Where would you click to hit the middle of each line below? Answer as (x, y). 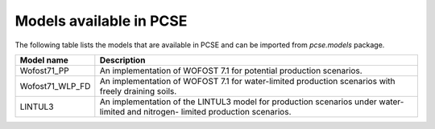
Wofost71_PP (44, 71)
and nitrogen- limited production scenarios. (209, 111)
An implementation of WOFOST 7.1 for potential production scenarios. (231, 71)
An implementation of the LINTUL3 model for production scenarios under (238, 102)
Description (122, 60)
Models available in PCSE (101, 21)
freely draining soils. (138, 91)
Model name (44, 60)
